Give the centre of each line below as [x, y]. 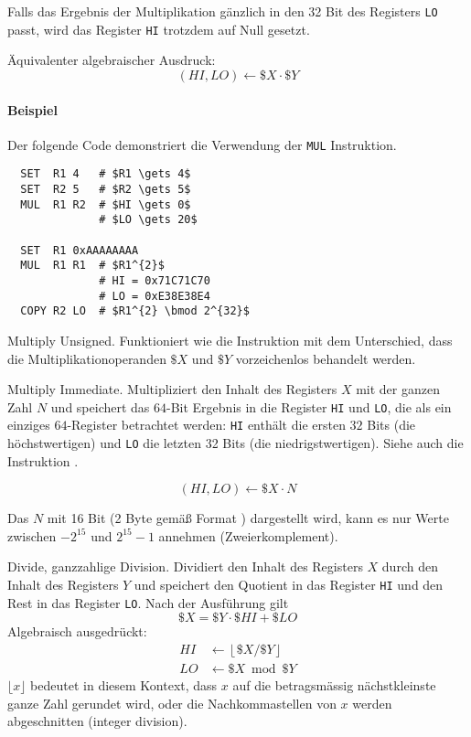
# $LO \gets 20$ [148, 220]
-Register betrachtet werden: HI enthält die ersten [206, 425]
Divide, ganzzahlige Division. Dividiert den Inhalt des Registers [185, 566]
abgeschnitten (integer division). [97, 721]
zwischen [32, 535]
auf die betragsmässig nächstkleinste [334, 685]
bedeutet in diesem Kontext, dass [124, 685]
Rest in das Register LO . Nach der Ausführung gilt [148, 602]
